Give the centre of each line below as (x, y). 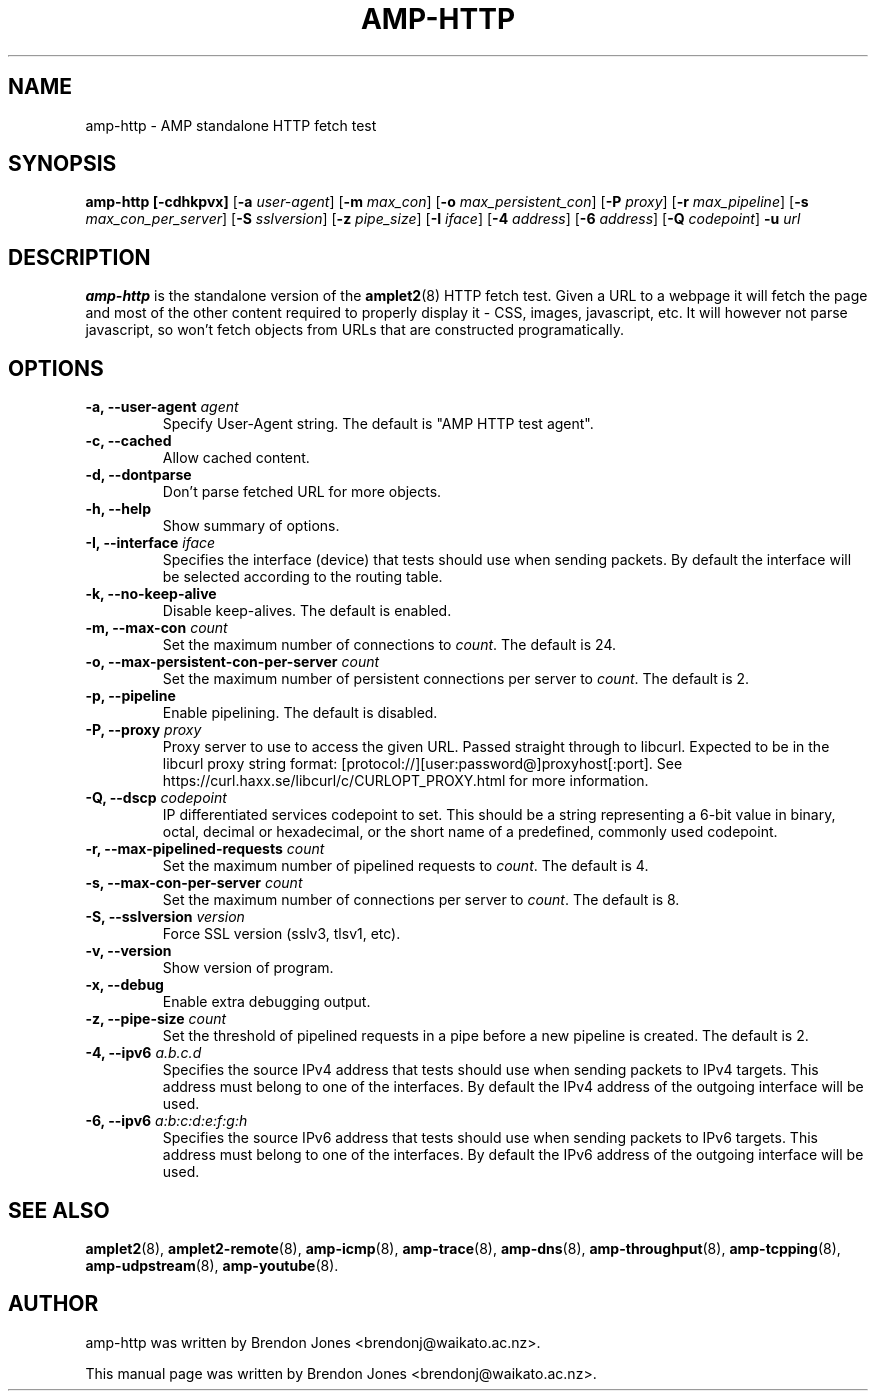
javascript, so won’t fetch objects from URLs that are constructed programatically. (354, 330)
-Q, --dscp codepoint (156, 798)
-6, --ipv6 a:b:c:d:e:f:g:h (166, 1121)
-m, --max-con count (156, 628)
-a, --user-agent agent (162, 407)
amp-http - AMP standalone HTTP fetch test (231, 125)
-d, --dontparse (138, 475)
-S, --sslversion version (165, 917)
